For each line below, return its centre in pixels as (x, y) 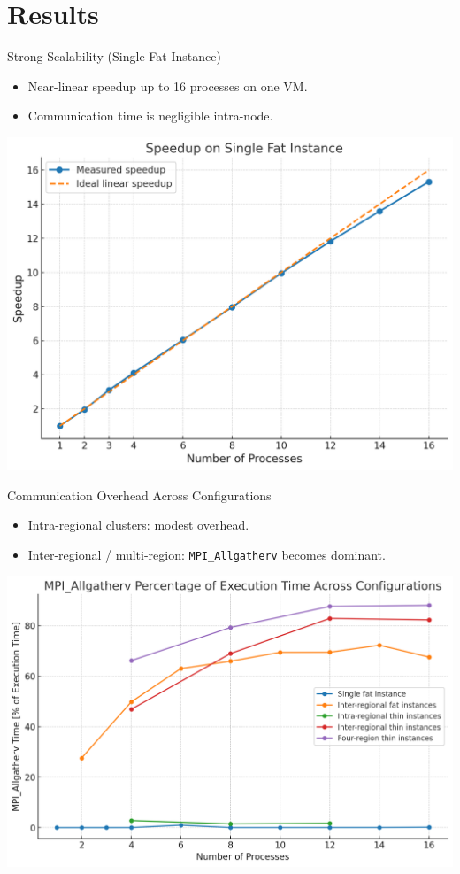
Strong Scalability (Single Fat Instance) (114, 56)
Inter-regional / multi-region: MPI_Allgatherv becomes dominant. (207, 554)
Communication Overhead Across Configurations (139, 495)
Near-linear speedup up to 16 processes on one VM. (168, 85)
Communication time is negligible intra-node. (150, 116)
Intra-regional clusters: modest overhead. (138, 525)
